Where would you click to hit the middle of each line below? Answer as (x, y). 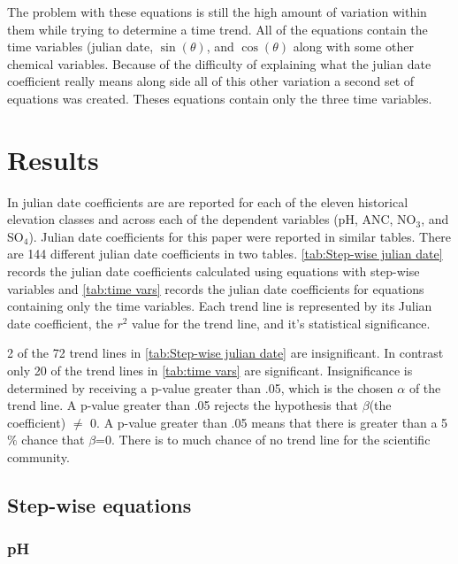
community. (38, 457)
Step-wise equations (99, 504)
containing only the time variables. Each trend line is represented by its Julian (220, 306)
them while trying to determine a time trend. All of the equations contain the (218, 29)
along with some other (353, 46)
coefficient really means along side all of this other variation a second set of (211, 81)
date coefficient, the (60, 323)
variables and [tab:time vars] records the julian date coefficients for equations (216, 288)
